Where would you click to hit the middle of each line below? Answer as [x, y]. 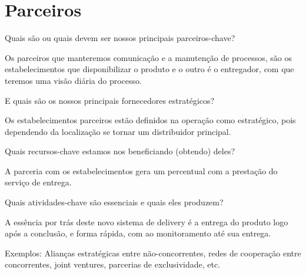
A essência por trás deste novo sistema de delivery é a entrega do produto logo [147, 221]
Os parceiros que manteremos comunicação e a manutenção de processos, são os [148, 57]
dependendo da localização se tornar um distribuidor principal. [118, 131]
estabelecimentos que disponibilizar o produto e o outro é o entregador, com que [149, 69]
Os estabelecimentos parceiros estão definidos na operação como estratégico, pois [150, 120]
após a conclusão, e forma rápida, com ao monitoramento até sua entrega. [138, 233]
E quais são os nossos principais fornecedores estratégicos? [110, 100]
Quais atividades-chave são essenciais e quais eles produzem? [114, 202]
